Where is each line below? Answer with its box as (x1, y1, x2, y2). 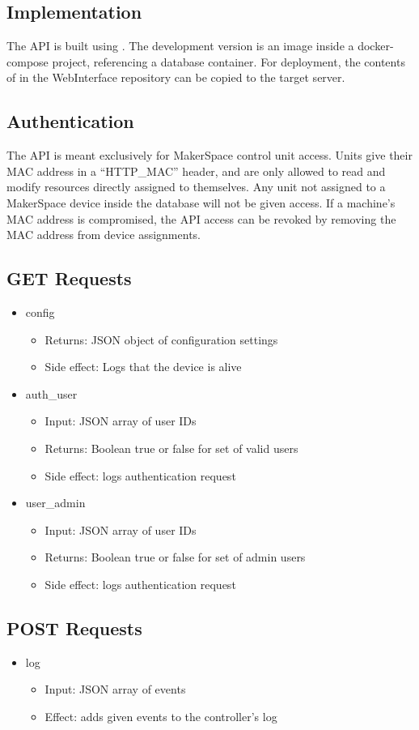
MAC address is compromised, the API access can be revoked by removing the (6, 210, 396, 227)
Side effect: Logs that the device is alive (44, 358, 242, 375)
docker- (358, 37, 394, 54)
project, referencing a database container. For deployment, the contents (52, 53, 405, 70)
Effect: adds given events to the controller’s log (44, 707, 277, 724)
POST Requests (6, 615, 142, 640)
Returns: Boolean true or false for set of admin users (44, 549, 306, 566)
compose (6, 53, 49, 70)
